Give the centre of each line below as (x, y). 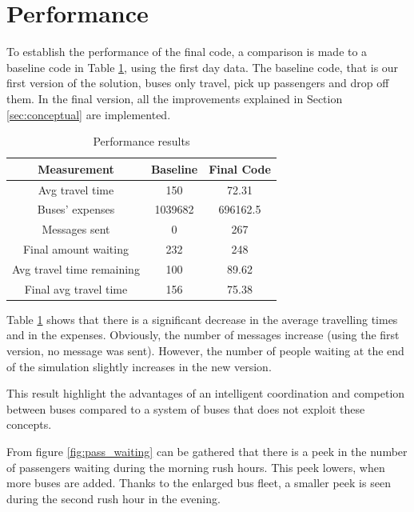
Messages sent (76, 229)
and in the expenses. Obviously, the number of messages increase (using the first (203, 335)
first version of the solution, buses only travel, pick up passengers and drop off (198, 83)
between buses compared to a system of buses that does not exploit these (186, 408)
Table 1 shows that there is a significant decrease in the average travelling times (202, 319)
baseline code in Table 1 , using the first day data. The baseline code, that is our (203, 67)
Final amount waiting (76, 249)
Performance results (141, 141)
